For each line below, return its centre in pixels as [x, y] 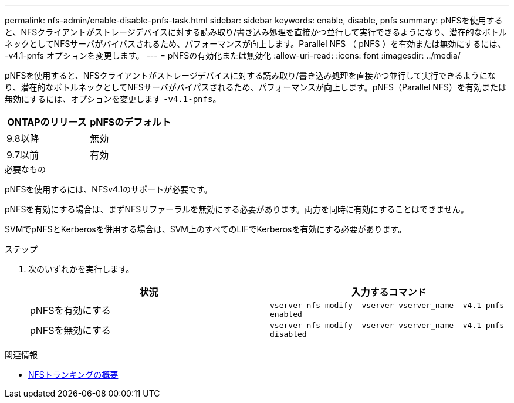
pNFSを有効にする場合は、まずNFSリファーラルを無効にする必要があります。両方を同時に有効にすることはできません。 [237, 209]
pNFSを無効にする [70, 330]
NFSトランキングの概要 [73, 375]
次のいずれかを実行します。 [81, 269]
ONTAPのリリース [47, 122]
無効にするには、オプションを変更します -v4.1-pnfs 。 [113, 99]
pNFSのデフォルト [131, 122]
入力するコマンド [389, 292]
